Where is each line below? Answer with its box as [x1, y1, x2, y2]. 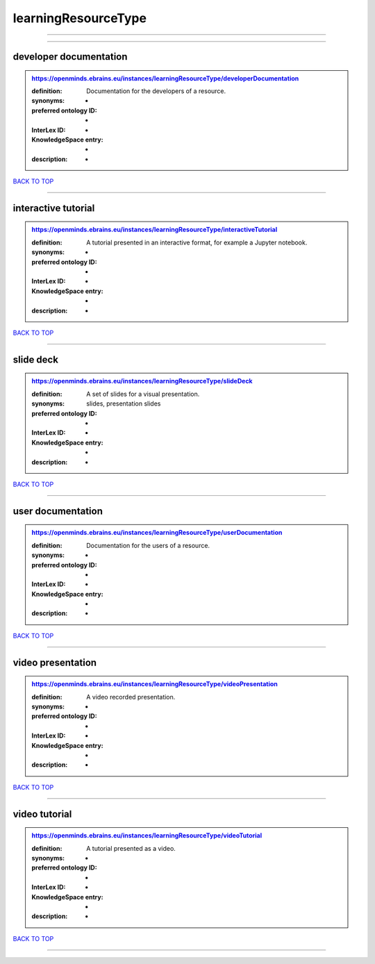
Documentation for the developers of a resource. [86, 87, 226, 95]
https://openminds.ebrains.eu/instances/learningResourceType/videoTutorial [31, 831, 262, 840]
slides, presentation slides [86, 399, 161, 408]
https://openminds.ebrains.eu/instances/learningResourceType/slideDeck [31, 377, 253, 385]
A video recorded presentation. [86, 692, 176, 701]
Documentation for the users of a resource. [86, 541, 210, 549]
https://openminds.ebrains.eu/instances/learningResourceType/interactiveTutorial [31, 226, 278, 234]
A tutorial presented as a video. [86, 844, 176, 852]
